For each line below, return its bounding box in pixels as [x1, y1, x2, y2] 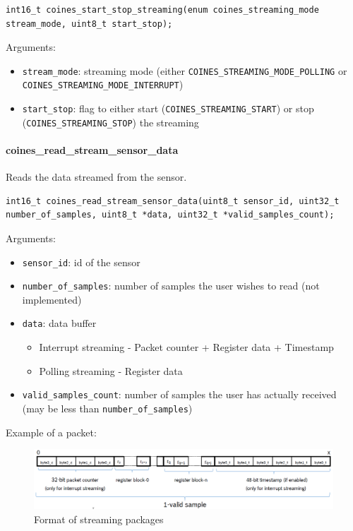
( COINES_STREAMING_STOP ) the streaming [22, 114, 199, 129]
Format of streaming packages [34, 511, 164, 526]
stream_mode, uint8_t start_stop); [6, 18, 173, 29]
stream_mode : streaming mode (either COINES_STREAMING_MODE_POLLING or [22, 63, 347, 78]
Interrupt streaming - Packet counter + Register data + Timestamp [39, 340, 334, 354]
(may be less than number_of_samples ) [22, 400, 193, 415]
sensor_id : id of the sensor [22, 254, 140, 269]
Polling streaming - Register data [39, 363, 183, 378]
